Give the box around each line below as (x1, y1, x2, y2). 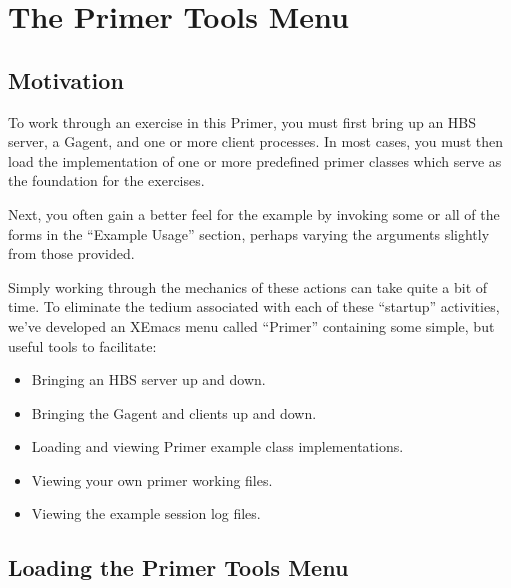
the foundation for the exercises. (8, 170, 205, 191)
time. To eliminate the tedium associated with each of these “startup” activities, (8, 296, 500, 317)
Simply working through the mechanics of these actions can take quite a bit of (8, 276, 488, 297)
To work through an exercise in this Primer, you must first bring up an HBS (8, 111, 477, 132)
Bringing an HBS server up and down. (31, 369, 266, 390)
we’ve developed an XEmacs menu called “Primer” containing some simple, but (8, 315, 495, 336)
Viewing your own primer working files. (31, 469, 273, 490)
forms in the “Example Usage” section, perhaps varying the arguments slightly (8, 223, 490, 244)
